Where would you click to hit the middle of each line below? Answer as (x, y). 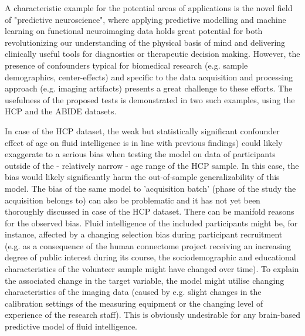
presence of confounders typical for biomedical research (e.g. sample (126, 65)
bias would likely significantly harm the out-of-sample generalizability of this (142, 177)
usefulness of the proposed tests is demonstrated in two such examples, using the (150, 99)
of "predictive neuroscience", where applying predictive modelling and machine (145, 19)
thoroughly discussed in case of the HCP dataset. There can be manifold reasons (150, 211)
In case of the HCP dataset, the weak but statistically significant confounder (142, 130)
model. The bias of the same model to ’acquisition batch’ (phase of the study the (150, 188)
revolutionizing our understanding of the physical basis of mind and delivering (145, 42)
